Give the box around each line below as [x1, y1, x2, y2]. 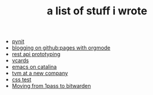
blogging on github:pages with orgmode [11, 44, 111, 51]
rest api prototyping [11, 51, 61, 58]
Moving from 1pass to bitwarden [11, 82, 91, 90]
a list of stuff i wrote [46, 4, 148, 18]
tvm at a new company [11, 70, 68, 77]
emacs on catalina [11, 63, 57, 71]
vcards [11, 57, 29, 64]
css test [11, 76, 32, 83]
